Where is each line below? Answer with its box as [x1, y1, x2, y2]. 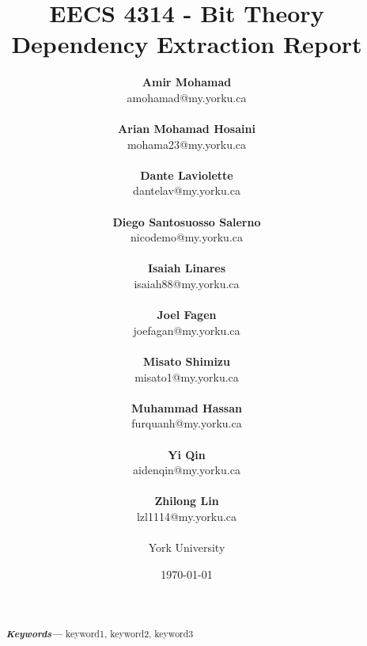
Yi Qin [168, 446, 206, 462]
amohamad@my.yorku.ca [127, 89, 247, 105]
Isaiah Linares [147, 260, 226, 276]
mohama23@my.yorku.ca [127, 135, 247, 152]
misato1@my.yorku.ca [134, 368, 239, 385]
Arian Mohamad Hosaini [118, 120, 255, 137]
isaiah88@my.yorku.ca [134, 275, 240, 292]
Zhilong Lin [154, 492, 219, 509]
